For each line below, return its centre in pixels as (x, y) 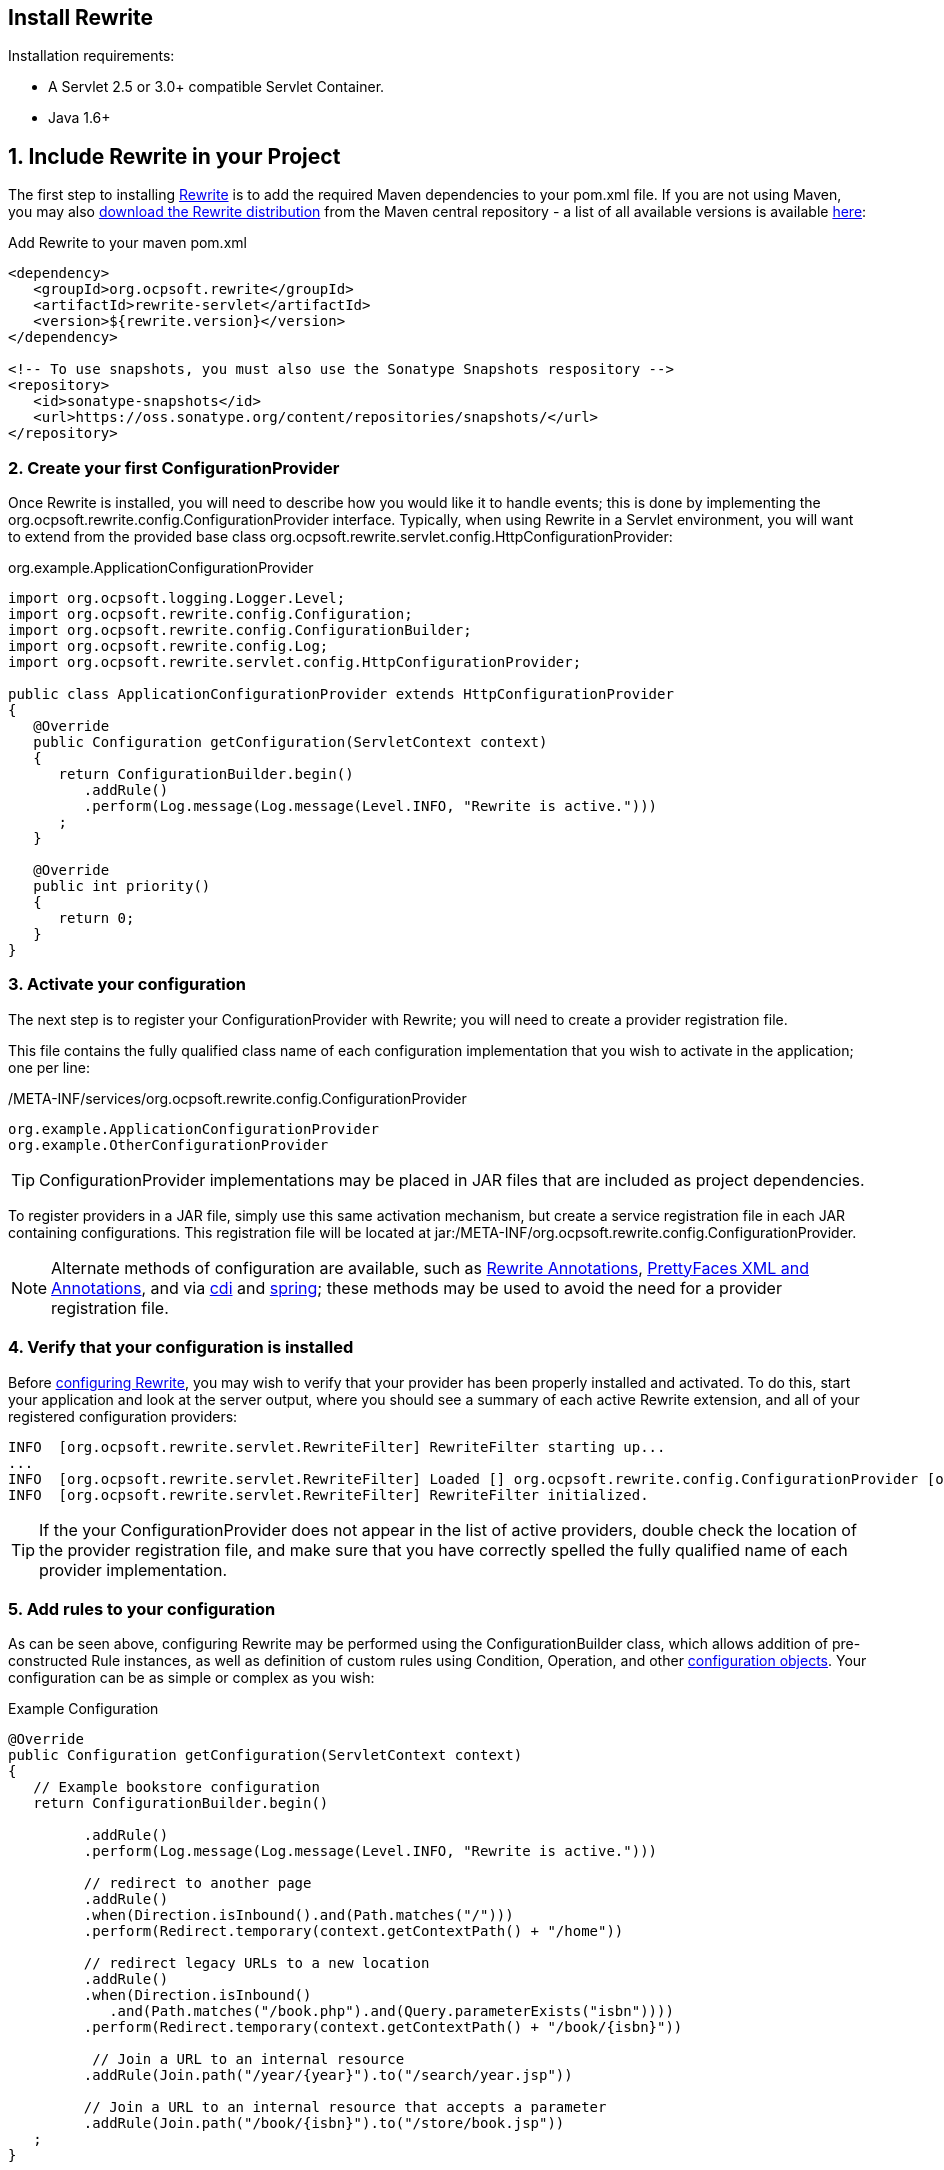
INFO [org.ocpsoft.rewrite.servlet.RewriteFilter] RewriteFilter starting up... (337, 1446)
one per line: (49, 1067)
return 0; (96, 918)
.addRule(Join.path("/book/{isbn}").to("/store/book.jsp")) (324, 2123)
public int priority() (122, 886)
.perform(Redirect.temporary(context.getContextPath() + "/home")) (353, 1931)
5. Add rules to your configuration (142, 1608)
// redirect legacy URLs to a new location (256, 1963)
